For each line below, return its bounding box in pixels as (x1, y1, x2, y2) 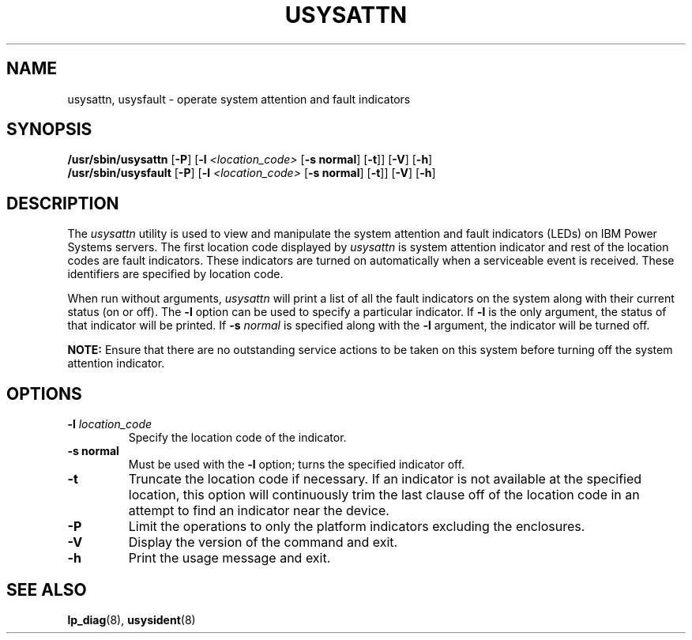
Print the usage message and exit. (128, 550, 331, 567)
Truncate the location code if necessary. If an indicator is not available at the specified (128, 471, 642, 488)
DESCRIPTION (6, 193, 119, 213)
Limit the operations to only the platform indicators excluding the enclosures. (128, 518, 585, 535)
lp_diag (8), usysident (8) (67, 612, 196, 627)
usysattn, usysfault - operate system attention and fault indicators (67, 92, 411, 106)
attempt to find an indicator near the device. (128, 503, 389, 519)
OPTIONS (6, 383, 82, 404)
